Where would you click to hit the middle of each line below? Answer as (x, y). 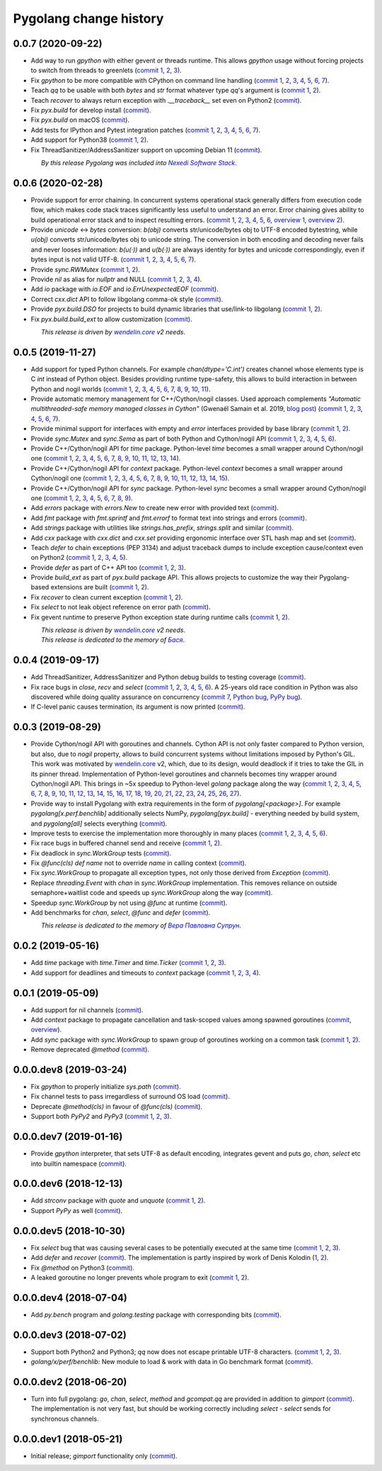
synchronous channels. (65, 1419)
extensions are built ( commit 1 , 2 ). (100, 587)
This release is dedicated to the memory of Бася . (113, 640)
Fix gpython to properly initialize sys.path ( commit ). (106, 1087)
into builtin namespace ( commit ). (79, 1163)
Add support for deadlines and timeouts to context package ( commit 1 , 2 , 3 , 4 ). (146, 973)
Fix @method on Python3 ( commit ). (82, 1268)
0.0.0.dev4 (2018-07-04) (70, 1298)
